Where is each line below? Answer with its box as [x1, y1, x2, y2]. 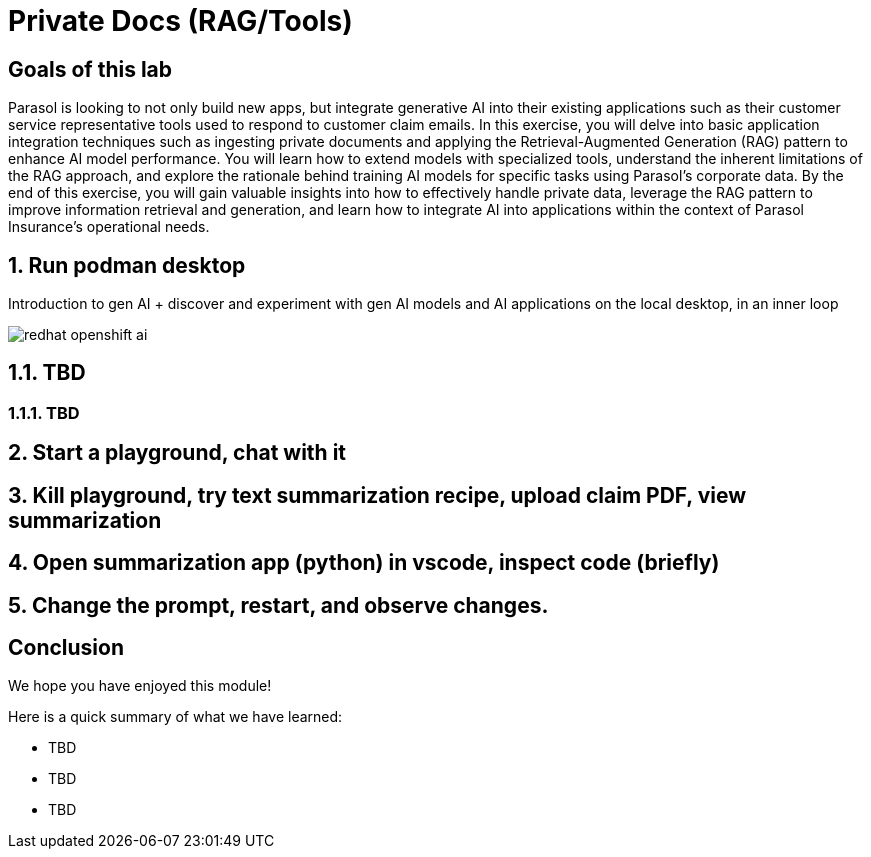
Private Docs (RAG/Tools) [8, 4, 353, 38]
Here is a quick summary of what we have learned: [8, 708, 343, 726]
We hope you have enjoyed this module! [8, 677, 272, 695]
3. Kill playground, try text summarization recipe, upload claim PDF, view [8, 482, 747, 508]
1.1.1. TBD [8, 402, 80, 423]
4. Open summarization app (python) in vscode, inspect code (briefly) [8, 550, 720, 576]
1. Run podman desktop [8, 252, 246, 278]
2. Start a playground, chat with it [8, 440, 347, 466]
